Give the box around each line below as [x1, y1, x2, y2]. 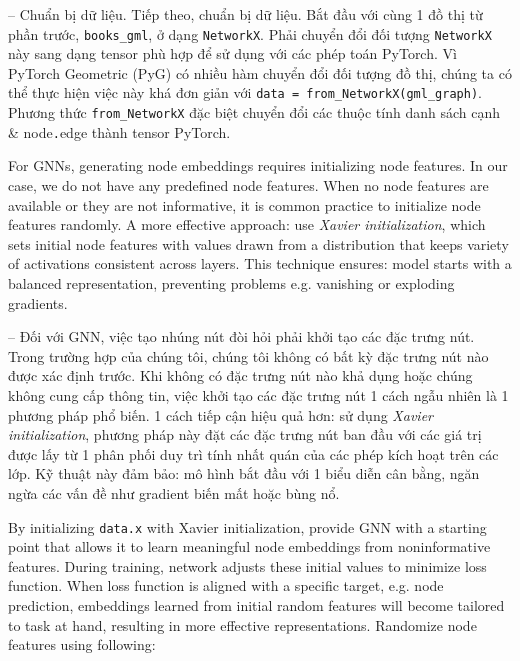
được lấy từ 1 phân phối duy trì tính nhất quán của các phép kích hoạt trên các [8, 443, 499, 464]
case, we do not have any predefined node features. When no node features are [8, 175, 489, 195]
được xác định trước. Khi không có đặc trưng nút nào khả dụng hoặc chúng [8, 365, 473, 386]
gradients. [8, 292, 68, 313]
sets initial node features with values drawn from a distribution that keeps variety [8, 233, 509, 254]
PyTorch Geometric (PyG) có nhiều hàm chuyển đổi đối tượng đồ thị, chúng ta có [8, 62, 512, 83]
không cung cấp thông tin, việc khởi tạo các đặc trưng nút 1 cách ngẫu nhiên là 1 [8, 384, 509, 405]
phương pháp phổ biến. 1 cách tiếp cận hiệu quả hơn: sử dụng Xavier [8, 404, 434, 425]
